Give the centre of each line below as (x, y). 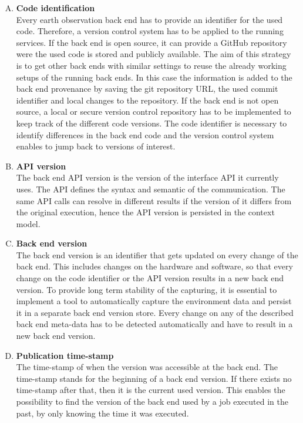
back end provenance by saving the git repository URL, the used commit (147, 89)
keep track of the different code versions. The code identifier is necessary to (151, 123)
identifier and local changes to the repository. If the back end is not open (147, 100)
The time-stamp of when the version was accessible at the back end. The (147, 367)
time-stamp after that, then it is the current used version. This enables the (151, 390)
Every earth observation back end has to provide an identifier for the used (149, 19)
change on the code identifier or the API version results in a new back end (150, 278)
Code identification (55, 8)
